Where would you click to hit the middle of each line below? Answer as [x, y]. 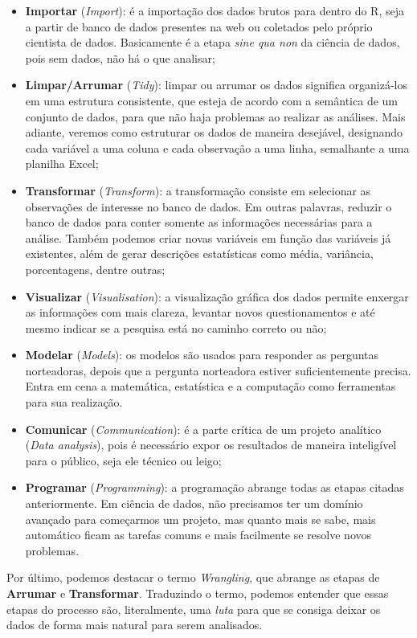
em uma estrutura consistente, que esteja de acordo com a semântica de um [211, 100]
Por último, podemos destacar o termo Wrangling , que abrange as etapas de [193, 577]
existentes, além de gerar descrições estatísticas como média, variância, [199, 254]
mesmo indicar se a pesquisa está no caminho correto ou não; [176, 327]
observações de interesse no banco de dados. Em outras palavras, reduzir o [208, 206]
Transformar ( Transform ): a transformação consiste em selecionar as [198, 190]
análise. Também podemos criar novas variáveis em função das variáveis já [208, 237]
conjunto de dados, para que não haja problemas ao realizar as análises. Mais [215, 116]
